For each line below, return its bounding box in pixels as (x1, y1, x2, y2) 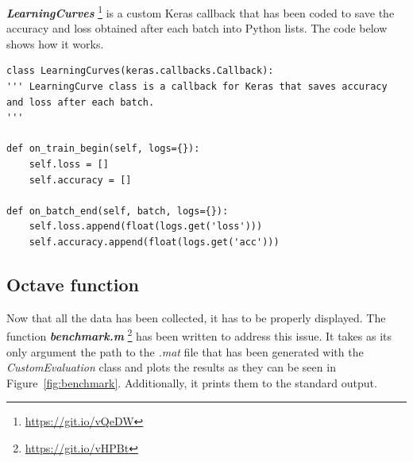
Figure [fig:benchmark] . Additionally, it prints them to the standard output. (6, 374, 377, 391)
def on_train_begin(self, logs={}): (6, 143, 200, 155)
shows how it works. (6, 35, 104, 52)
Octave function (6, 271, 140, 296)
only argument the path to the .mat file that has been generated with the (6, 343, 364, 360)
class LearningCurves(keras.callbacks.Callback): (6, 65, 274, 77)
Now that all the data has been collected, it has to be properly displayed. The (6, 309, 386, 325)
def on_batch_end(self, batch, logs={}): (6, 205, 229, 217)
